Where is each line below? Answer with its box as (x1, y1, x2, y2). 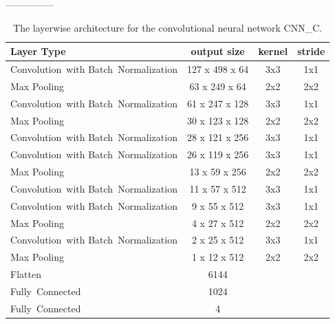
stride (297, 44, 325, 58)
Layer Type (10, 44, 66, 58)
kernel (258, 44, 288, 58)
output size (191, 44, 245, 58)
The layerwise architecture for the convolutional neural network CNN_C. (13, 20, 323, 34)
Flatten (10, 267, 41, 281)
